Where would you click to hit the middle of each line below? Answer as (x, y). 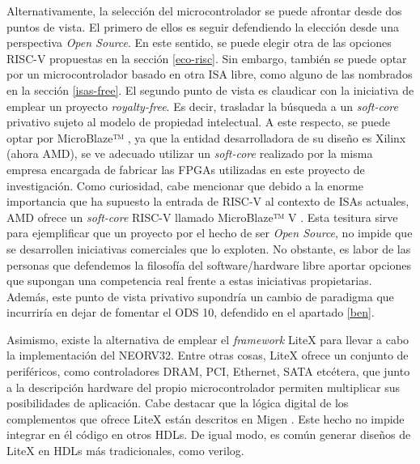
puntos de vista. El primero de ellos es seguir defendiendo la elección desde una (203, 26)
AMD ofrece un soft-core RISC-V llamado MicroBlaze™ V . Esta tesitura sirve (202, 217)
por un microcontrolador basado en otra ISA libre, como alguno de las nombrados (210, 74)
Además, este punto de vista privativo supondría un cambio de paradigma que (200, 296)
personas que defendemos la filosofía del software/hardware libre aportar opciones (209, 264)
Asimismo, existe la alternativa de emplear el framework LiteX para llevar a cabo (208, 339)
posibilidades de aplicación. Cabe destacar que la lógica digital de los (178, 403)
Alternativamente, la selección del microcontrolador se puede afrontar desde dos (204, 11)
